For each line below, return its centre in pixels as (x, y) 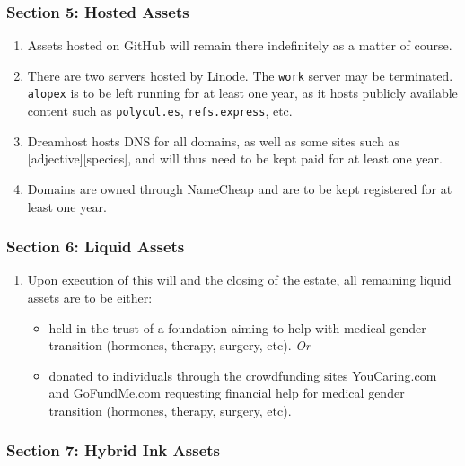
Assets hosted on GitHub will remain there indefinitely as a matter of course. (240, 45)
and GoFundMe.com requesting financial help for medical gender (227, 393)
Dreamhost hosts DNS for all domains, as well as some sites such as (214, 141)
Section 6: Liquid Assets (96, 246)
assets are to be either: (90, 297)
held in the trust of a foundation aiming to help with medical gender (237, 327)
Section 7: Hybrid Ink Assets (113, 450)
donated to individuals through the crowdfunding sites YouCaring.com (243, 375)
